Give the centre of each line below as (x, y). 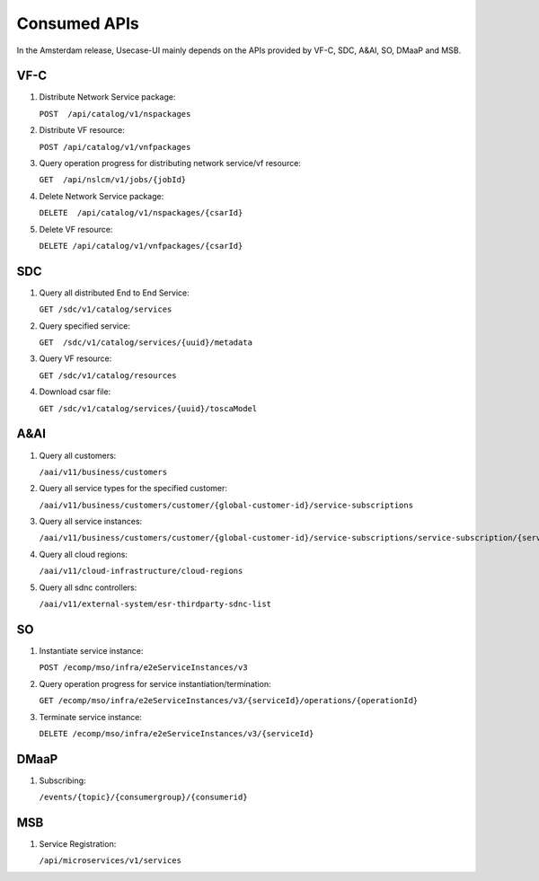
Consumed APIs (78, 23)
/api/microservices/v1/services (110, 861)
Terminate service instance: (91, 717)
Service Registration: (78, 844)
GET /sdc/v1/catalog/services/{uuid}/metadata (146, 343)
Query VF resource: (75, 358)
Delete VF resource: (76, 229)
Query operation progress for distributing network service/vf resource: (170, 163)
